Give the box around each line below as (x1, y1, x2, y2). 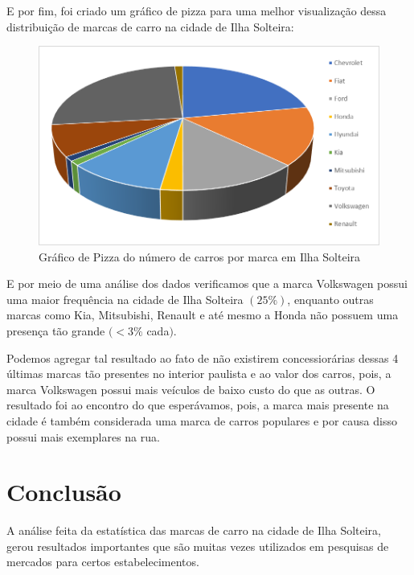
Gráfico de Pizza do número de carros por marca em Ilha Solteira (39, 248, 361, 265)
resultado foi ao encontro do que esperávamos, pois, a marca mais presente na (6, 396, 389, 413)
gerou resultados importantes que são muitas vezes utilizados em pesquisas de (6, 537, 389, 554)
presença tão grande (6, 322, 105, 339)
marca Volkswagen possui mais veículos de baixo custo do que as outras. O (6, 380, 375, 397)
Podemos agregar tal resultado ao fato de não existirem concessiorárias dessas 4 (6, 349, 399, 366)
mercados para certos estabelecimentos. (6, 553, 199, 570)
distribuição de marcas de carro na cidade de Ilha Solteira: (6, 18, 294, 35)
